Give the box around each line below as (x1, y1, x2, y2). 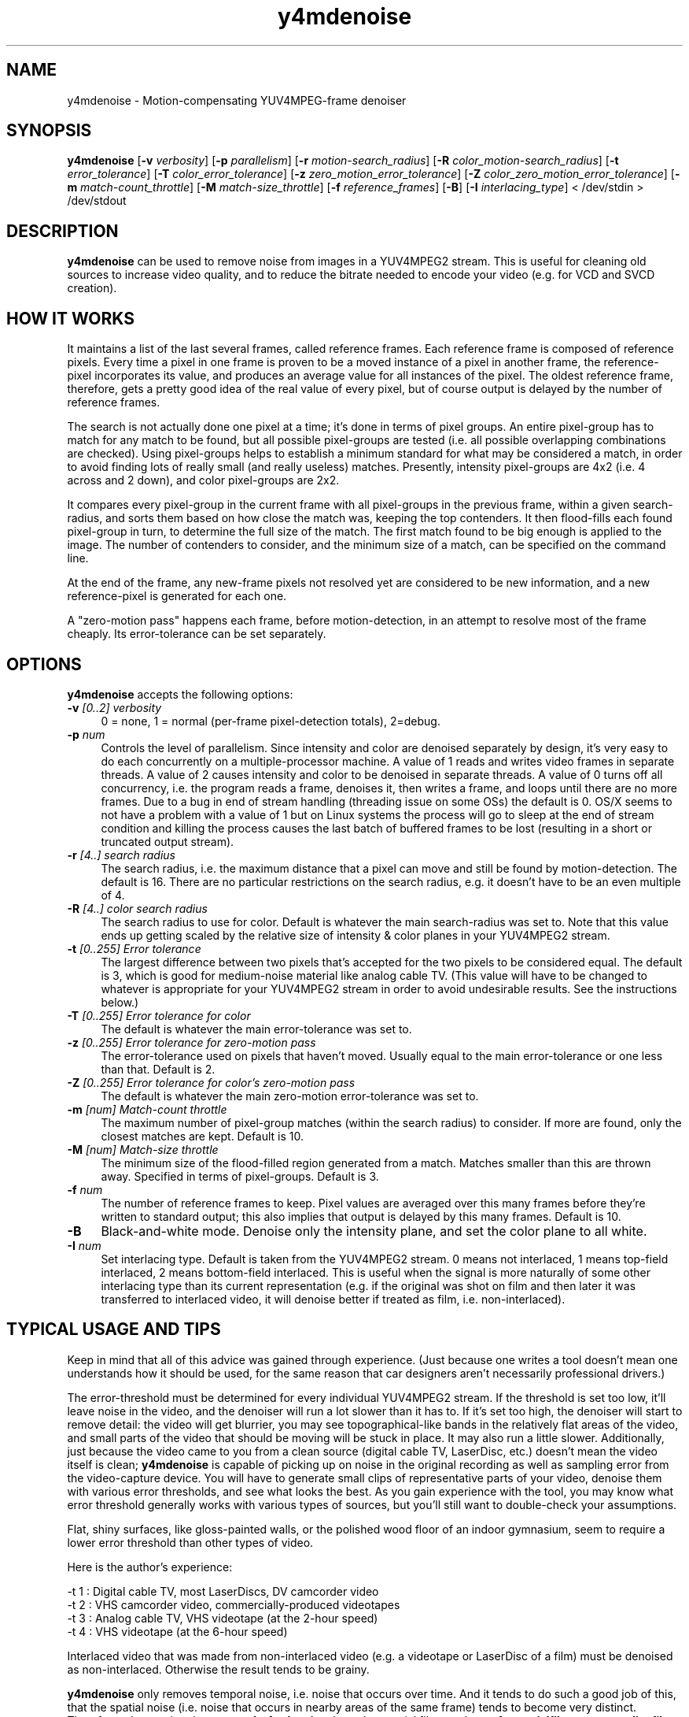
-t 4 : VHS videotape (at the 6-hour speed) (67, 1624, 288, 1638)
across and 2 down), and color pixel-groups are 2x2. (67, 473, 340, 488)
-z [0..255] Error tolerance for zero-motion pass (67, 1035, 316, 1049)
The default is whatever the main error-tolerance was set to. (101, 1022, 412, 1036)
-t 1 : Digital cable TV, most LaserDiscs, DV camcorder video (67, 1584, 379, 1598)
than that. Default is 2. (101, 1062, 216, 1076)
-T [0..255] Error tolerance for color (67, 1008, 251, 1022)
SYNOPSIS (6, 121, 92, 141)
